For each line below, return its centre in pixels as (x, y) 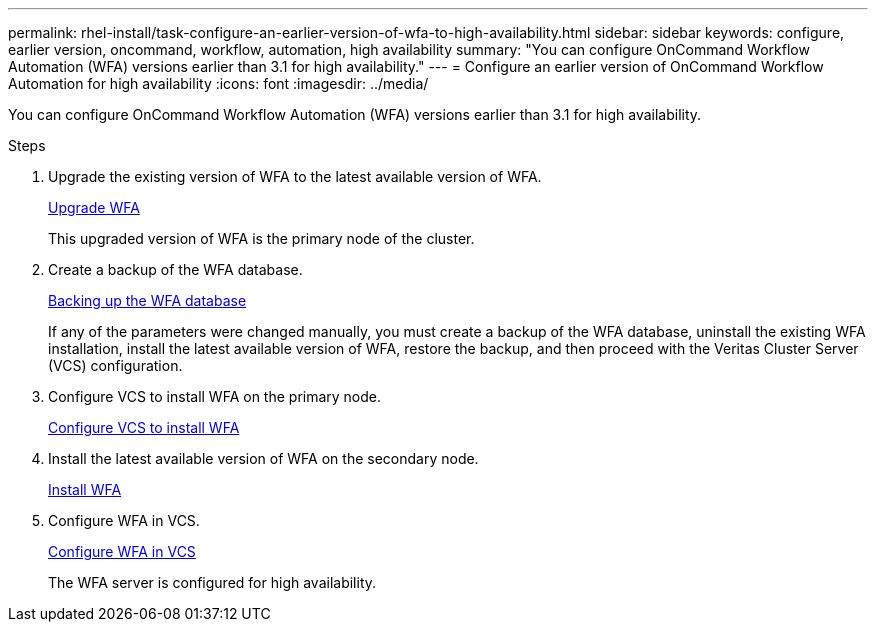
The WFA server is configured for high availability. (212, 582)
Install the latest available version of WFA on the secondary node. (263, 458)
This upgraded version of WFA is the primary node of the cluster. (261, 238)
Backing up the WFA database (147, 300)
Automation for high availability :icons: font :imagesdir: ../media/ (218, 83)
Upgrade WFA (94, 207)
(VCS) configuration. (115, 365)
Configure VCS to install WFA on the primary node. (215, 396)
